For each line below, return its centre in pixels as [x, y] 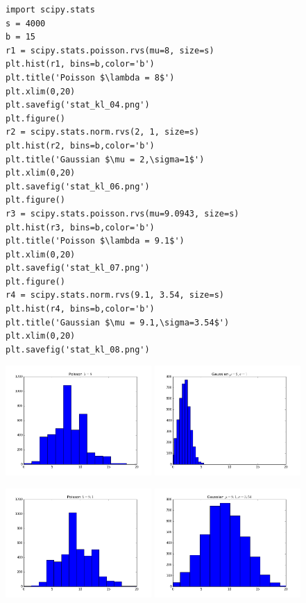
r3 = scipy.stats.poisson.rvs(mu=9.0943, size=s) [122, 213]
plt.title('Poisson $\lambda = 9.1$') [95, 241]
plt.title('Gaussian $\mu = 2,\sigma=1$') [105, 159]
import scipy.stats [50, 10]
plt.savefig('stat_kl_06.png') [78, 186]
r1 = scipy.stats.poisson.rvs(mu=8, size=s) [110, 50]
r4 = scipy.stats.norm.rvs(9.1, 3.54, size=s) [115, 295]
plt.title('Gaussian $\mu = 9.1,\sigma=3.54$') [118, 322]
